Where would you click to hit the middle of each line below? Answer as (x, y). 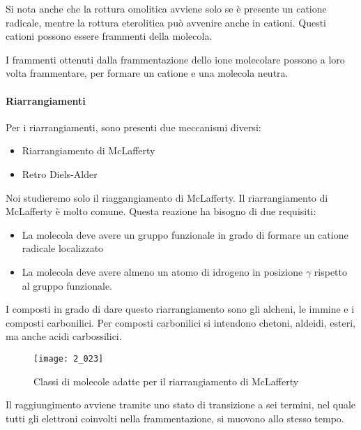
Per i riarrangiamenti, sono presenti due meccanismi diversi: (133, 127)
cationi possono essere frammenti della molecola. (109, 36)
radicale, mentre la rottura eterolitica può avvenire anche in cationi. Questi (166, 22)
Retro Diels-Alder (60, 173)
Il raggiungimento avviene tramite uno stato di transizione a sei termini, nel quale (181, 405)
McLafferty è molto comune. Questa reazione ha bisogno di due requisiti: (161, 211)
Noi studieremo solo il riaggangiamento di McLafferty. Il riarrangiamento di (167, 197)
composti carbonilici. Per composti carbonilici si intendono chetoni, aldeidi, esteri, (180, 322)
